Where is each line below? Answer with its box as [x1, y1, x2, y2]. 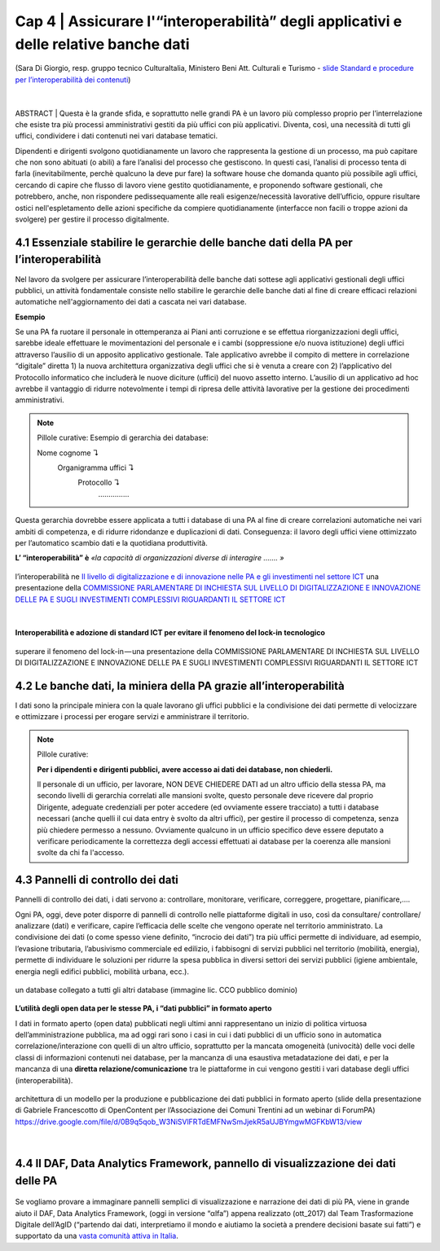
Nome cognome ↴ [37, 448, 99, 458]
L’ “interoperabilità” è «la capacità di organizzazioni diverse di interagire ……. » [15, 553, 284, 563]
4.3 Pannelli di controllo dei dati [15, 873, 179, 887]
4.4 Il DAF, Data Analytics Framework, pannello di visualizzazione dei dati [15, 1157, 397, 1170]
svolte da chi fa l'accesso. [37, 848, 125, 858]
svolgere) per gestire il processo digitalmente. [15, 214, 169, 224]
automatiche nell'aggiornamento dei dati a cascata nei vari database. [15, 297, 248, 307]
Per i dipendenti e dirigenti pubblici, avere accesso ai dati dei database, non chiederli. [37, 764, 333, 774]
